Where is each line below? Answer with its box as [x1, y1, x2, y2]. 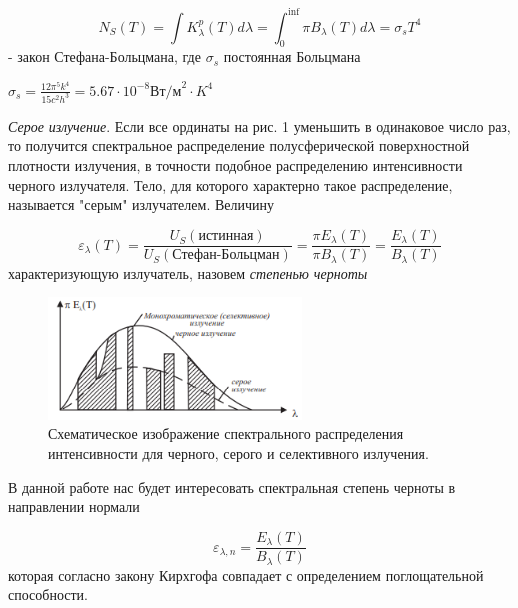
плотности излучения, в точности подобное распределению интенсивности [8, 155, 463, 176]
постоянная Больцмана [223, 46, 361, 67]
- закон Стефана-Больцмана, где [8, 46, 201, 67]
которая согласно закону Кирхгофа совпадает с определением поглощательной [8, 564, 484, 585]
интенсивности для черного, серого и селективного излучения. [48, 442, 429, 463]
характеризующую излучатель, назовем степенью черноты [8, 262, 368, 283]
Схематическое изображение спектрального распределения [48, 423, 404, 444]
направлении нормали [8, 496, 140, 517]
